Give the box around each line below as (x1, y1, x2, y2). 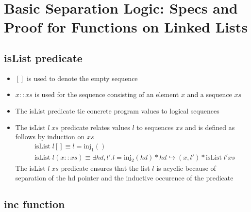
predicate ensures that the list (61, 163, 150, 173)
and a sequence (187, 89, 232, 99)
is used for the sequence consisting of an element (34, 89, 179, 99)
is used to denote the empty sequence (27, 73, 138, 83)
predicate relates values (61, 122, 130, 132)
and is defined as (185, 122, 235, 132)
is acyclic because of (156, 163, 216, 173)
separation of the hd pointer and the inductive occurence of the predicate (15, 172, 234, 182)
